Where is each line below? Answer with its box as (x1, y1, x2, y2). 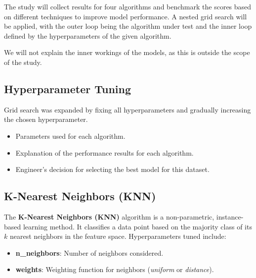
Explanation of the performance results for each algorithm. (15, 147, 194, 158)
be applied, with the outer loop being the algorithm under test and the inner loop (4, 21, 252, 31)
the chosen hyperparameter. (4, 114, 88, 124)
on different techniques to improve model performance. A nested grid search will (4, 11, 247, 21)
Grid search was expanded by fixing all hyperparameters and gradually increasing (4, 104, 251, 114)
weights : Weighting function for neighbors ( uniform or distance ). (15, 264, 214, 275)
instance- (216, 211, 244, 222)
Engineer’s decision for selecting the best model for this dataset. (15, 164, 210, 174)
